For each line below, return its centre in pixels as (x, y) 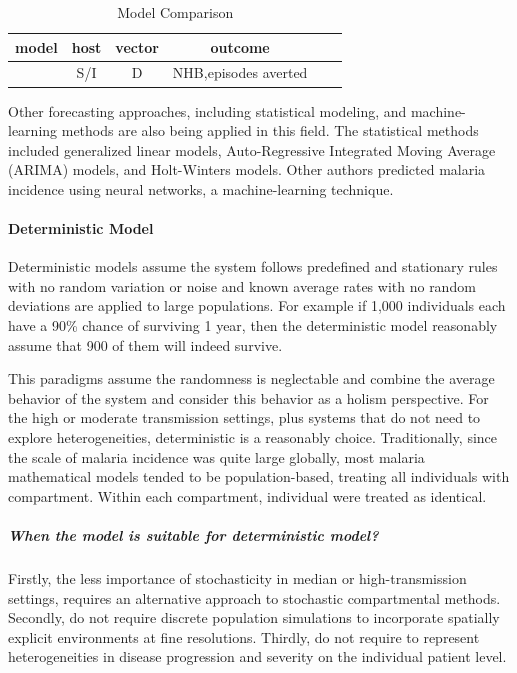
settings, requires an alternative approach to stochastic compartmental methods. (254, 597)
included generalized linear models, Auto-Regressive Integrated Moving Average (252, 149)
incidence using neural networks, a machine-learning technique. (201, 188)
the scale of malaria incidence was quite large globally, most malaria (216, 456)
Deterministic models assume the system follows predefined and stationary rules (253, 266)
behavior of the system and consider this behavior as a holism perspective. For (248, 397)
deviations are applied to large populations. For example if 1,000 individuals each (257, 305)
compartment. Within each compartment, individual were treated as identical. (247, 495)
